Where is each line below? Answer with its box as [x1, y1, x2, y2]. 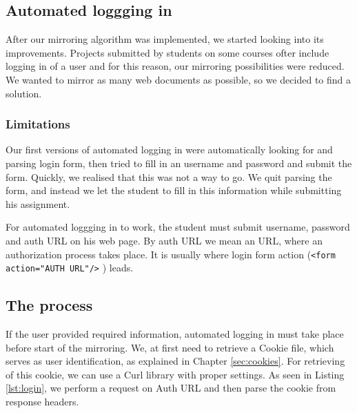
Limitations [6, 115, 70, 133]
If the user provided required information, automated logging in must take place [6, 327, 344, 341]
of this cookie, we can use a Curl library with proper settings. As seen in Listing [6, 367, 345, 381]
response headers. [6, 394, 79, 409]
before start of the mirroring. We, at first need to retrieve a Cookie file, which [6, 340, 334, 354]
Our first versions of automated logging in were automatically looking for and [6, 142, 333, 157]
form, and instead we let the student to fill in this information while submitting [6, 183, 342, 198]
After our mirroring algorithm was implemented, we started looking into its [6, 32, 324, 46]
